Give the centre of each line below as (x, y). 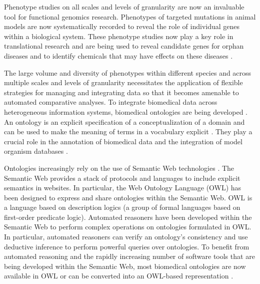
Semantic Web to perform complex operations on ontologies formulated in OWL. (128, 227)
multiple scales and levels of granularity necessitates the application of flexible (123, 82)
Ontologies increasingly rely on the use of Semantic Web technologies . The (119, 168)
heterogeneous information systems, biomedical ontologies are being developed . (126, 111)
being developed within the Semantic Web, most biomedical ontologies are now (125, 266)
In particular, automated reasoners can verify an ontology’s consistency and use (126, 237)
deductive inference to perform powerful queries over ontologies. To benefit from (127, 246)
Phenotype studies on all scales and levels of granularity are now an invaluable (124, 7)
